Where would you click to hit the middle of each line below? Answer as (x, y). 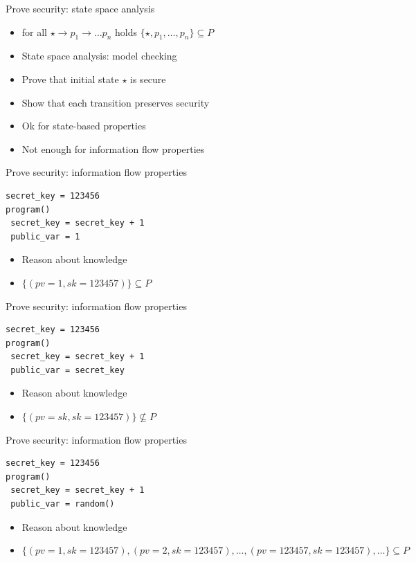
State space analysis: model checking (99, 56)
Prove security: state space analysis (80, 8)
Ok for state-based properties (84, 126)
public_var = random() (63, 504)
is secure (148, 79)
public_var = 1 (45, 236)
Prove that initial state (70, 79)
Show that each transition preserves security (116, 102)
